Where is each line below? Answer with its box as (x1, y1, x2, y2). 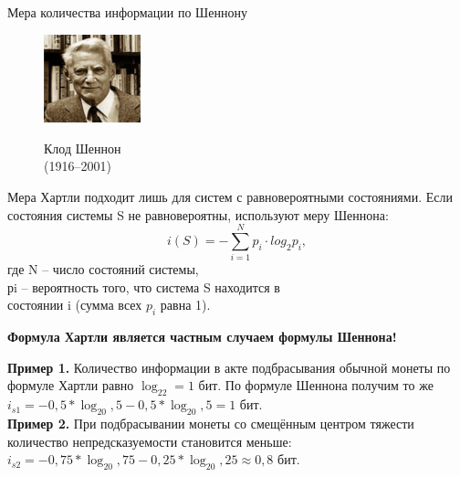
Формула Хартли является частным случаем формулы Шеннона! (7, 327, 397, 346)
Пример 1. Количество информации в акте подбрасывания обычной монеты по (7, 357, 451, 376)
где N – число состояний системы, (7, 260, 199, 279)
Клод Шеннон (44, 138, 121, 157)
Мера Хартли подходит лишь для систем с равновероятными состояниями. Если (7, 186, 453, 206)
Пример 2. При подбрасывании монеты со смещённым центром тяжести (7, 414, 414, 433)
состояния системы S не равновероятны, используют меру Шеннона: (7, 205, 389, 224)
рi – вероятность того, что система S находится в (7, 277, 280, 296)
